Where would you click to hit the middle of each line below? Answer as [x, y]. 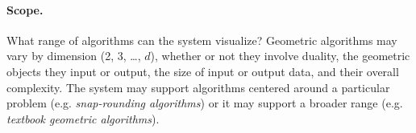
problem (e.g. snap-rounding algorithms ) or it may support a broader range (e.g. [205, 103]
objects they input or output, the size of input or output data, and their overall [203, 71]
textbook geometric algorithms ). [83, 118]
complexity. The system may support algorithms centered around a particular [198, 87]
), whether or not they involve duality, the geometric [280, 56]
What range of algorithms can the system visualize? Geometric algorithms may [202, 40]
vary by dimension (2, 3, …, [74, 56]
